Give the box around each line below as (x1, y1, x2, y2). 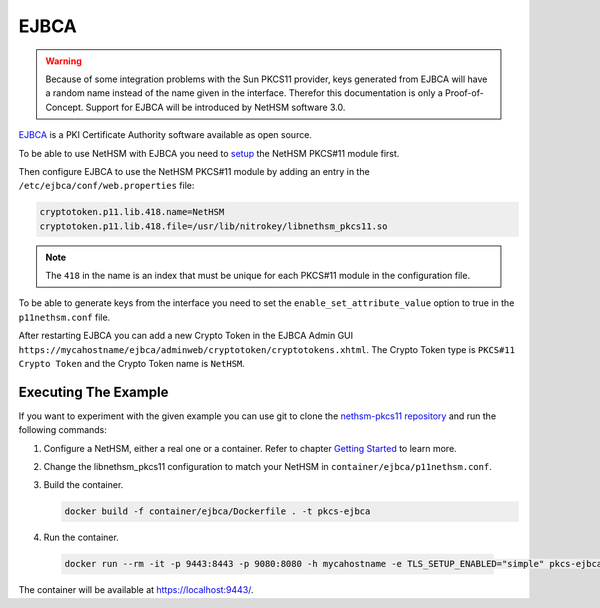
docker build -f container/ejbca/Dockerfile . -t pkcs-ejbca (64, 506, 371, 517)
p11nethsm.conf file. (18, 311, 111, 323)
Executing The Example (18, 383, 169, 400)
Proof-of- (445, 87, 484, 99)
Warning (45, 55, 82, 67)
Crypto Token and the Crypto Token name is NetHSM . (18, 357, 245, 369)
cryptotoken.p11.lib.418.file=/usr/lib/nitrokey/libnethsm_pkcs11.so (39, 220, 388, 232)
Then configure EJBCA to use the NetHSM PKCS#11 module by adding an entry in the (18, 165, 370, 177)
